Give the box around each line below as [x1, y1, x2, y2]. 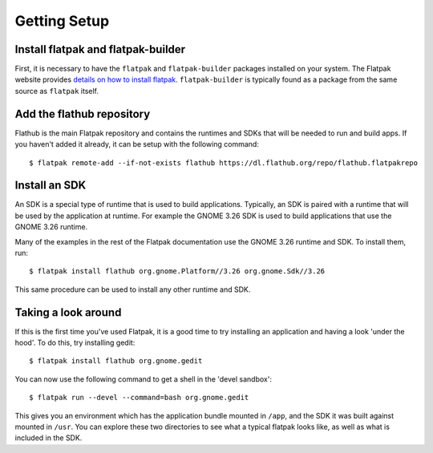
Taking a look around [14, 305, 122, 319]
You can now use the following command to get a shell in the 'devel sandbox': [14, 374, 273, 384]
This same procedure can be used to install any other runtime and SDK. [14, 285, 251, 294]
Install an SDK [14, 179, 87, 192]
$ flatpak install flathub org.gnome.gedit [29, 357, 203, 366]
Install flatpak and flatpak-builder [14, 42, 186, 56]
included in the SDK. [14, 433, 83, 443]
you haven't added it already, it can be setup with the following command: [14, 140, 260, 149]
